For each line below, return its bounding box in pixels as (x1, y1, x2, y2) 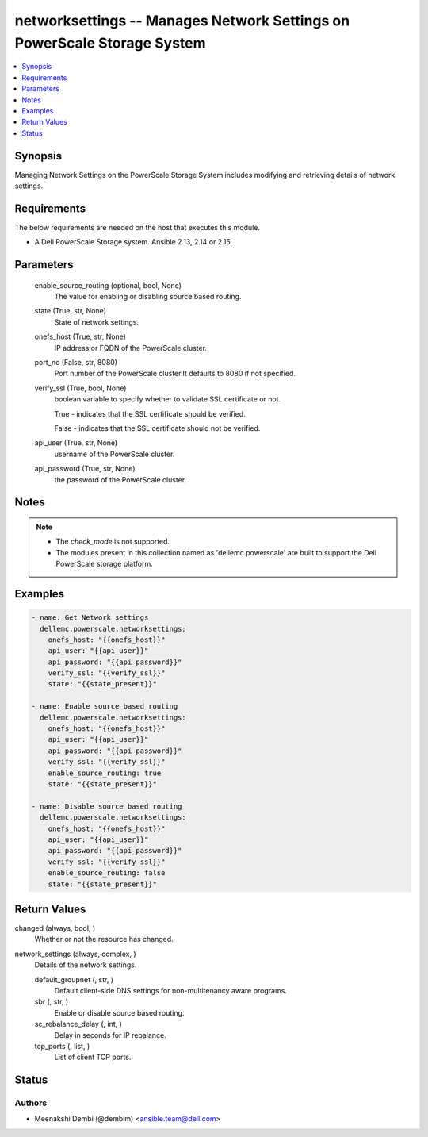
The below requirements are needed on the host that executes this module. (14, 222, 261, 232)
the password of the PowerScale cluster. (54, 474, 187, 484)
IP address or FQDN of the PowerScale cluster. (54, 343, 208, 352)
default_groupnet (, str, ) (34, 974, 114, 984)
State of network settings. (54, 317, 139, 327)
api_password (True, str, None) (34, 464, 136, 474)
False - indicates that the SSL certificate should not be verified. (54, 423, 261, 432)
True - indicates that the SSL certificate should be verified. (54, 409, 246, 418)
